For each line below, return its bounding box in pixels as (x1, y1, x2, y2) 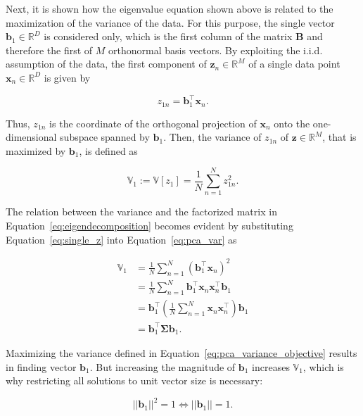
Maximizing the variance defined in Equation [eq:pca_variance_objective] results (6, 346, 357, 360)
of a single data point (248, 56, 340, 71)
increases (252, 359, 290, 374)
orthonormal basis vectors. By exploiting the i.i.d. (108, 42, 323, 57)
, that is (322, 130, 357, 144)
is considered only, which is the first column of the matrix (44, 29, 293, 44)
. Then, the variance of (163, 130, 262, 144)
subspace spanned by (60, 130, 150, 144)
